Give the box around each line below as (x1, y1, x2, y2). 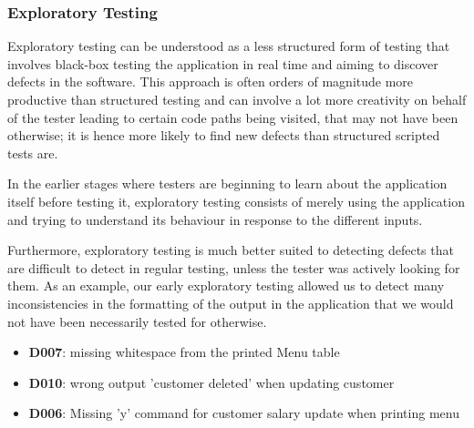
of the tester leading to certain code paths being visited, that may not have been (7, 107, 459, 127)
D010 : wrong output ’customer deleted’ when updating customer (28, 372, 395, 392)
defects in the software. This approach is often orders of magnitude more (7, 72, 414, 91)
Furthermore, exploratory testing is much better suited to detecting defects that (7, 240, 454, 260)
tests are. (7, 143, 58, 162)
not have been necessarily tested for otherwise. (7, 311, 267, 331)
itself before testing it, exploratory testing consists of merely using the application (7, 191, 465, 210)
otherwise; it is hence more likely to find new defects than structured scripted (7, 126, 440, 145)
